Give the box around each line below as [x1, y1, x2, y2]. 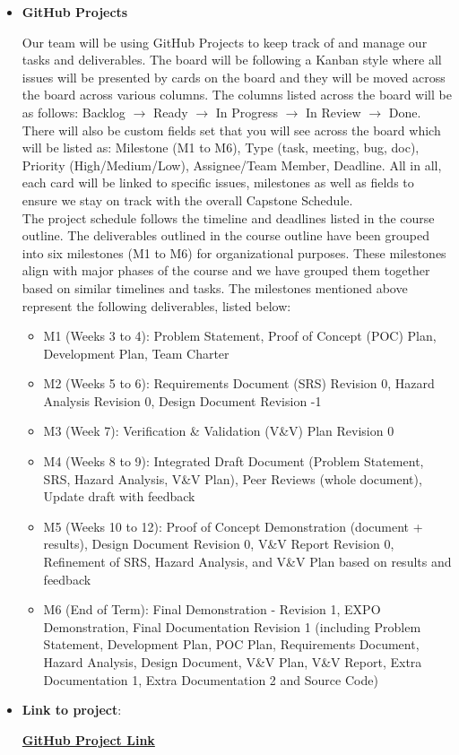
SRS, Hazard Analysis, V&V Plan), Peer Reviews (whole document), [43, 469, 422, 488]
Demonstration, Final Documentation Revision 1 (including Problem [43, 617, 421, 636]
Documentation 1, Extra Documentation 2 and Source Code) [43, 670, 378, 689]
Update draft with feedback [43, 487, 195, 506]
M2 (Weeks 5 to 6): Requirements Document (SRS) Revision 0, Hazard [43, 374, 435, 393]
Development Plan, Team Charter [43, 343, 229, 362]
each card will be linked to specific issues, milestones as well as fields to [22, 173, 414, 192]
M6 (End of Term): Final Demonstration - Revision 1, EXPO [43, 600, 381, 619]
